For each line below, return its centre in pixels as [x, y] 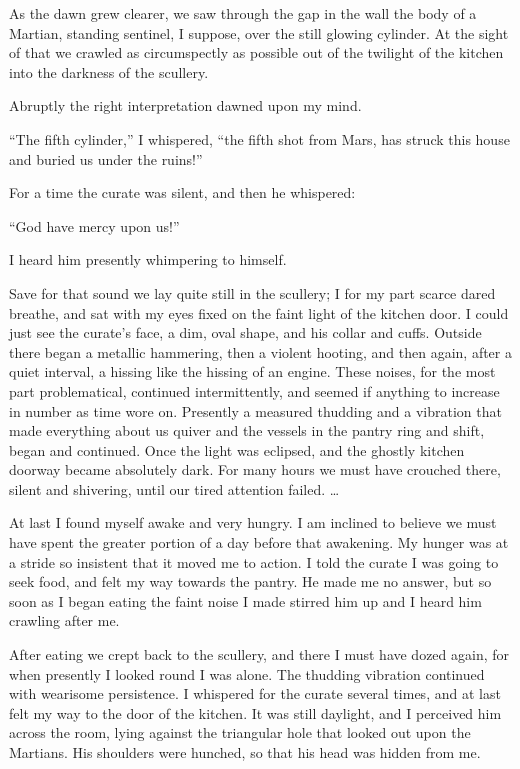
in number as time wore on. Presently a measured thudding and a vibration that [255, 410]
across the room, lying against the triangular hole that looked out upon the [240, 732]
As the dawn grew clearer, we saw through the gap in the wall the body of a [243, 13]
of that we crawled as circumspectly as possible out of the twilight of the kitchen [256, 52]
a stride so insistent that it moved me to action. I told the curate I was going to [254, 561]
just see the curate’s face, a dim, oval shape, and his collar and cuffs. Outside [245, 332]
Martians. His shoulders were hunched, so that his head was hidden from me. [245, 752]
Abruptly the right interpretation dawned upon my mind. [185, 105]
